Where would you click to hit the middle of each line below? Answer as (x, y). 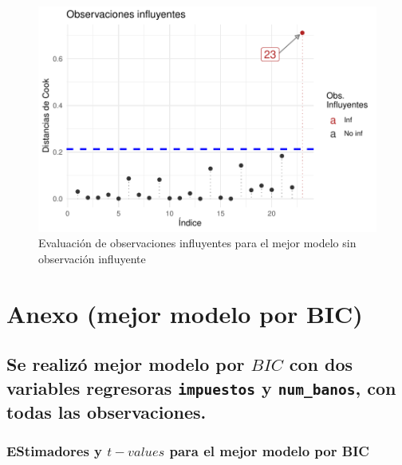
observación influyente (92, 258)
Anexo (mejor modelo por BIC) (185, 313)
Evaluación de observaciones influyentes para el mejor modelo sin (197, 243)
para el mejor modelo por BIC (269, 450)
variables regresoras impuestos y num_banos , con (201, 387)
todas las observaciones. (106, 411)
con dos (321, 364)
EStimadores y (55, 450)
